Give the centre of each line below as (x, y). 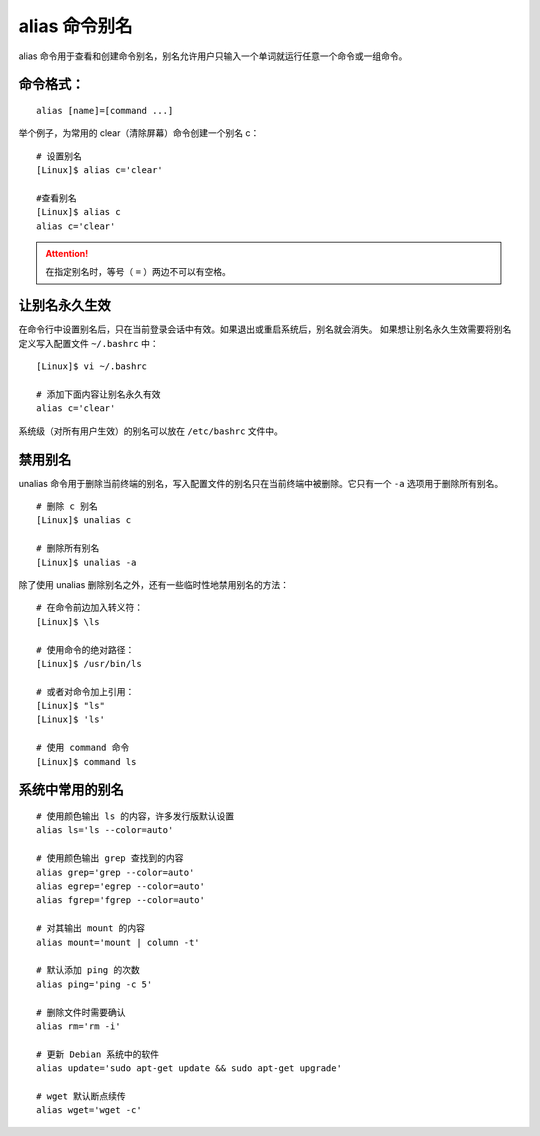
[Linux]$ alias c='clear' (100, 170)
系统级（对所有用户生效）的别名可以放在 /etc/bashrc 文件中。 (151, 431)
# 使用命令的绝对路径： (85, 649)
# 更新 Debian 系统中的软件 (98, 1054)
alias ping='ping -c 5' (94, 984)
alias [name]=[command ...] (105, 110)
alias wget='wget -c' (89, 1110)
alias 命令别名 (76, 26)
